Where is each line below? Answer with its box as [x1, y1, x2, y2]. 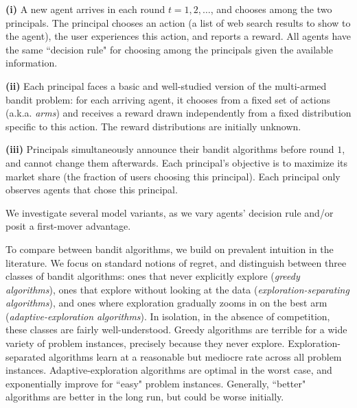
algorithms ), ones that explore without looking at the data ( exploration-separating [5, 282, 349, 296]
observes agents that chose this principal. [5, 182, 178, 197]
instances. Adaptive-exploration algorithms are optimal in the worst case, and [5, 363, 332, 377]
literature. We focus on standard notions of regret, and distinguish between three [5, 255, 347, 269]
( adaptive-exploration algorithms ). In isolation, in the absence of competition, [5, 309, 330, 323]
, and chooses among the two [210, 2, 332, 16]
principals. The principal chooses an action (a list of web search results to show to [5, 15, 351, 29]
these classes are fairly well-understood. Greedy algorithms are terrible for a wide [5, 322, 347, 337]
